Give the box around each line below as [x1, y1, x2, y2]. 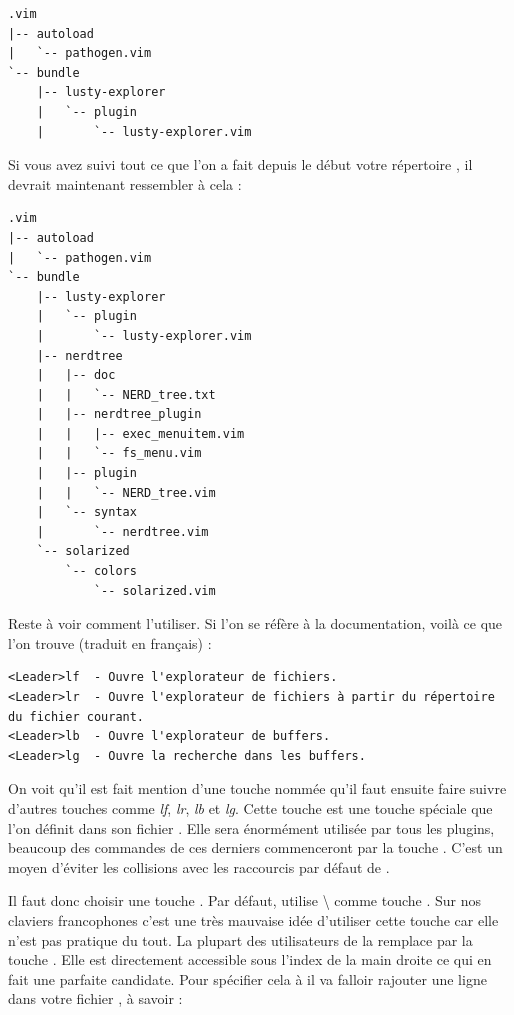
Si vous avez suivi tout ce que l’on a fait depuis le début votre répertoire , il [8, 154, 473, 175]
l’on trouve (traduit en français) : [8, 632, 212, 653]
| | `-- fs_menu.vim [36, 446, 202, 461]
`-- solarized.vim [93, 583, 216, 598]
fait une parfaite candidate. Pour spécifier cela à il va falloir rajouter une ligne [8, 968, 487, 989]
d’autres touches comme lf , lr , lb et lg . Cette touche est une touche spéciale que [8, 797, 493, 818]
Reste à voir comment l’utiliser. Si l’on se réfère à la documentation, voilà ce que [8, 613, 503, 634]
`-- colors [65, 564, 137, 579]
